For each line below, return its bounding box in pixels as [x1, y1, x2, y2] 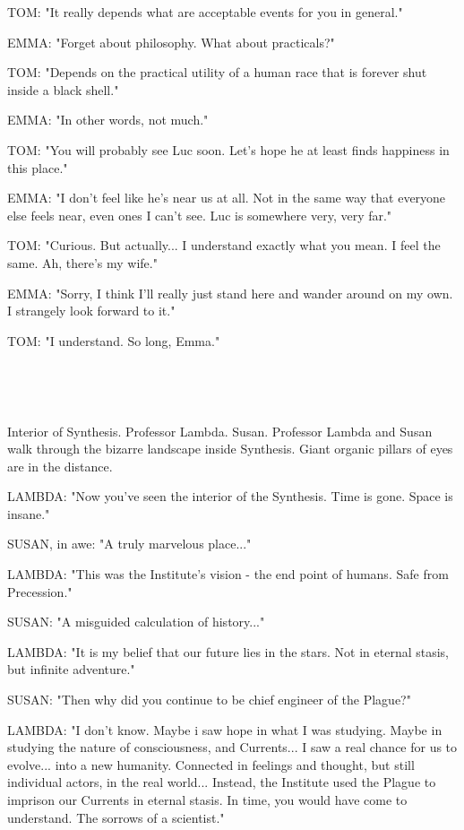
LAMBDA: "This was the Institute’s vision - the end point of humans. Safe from [7, 565, 449, 584]
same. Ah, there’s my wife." [7, 253, 158, 272]
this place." [7, 158, 68, 177]
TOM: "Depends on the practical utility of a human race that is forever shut [7, 63, 427, 82]
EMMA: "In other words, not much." [7, 110, 209, 129]
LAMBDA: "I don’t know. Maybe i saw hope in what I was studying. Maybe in [7, 720, 443, 739]
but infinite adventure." [7, 660, 135, 679]
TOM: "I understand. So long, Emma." [7, 331, 220, 350]
